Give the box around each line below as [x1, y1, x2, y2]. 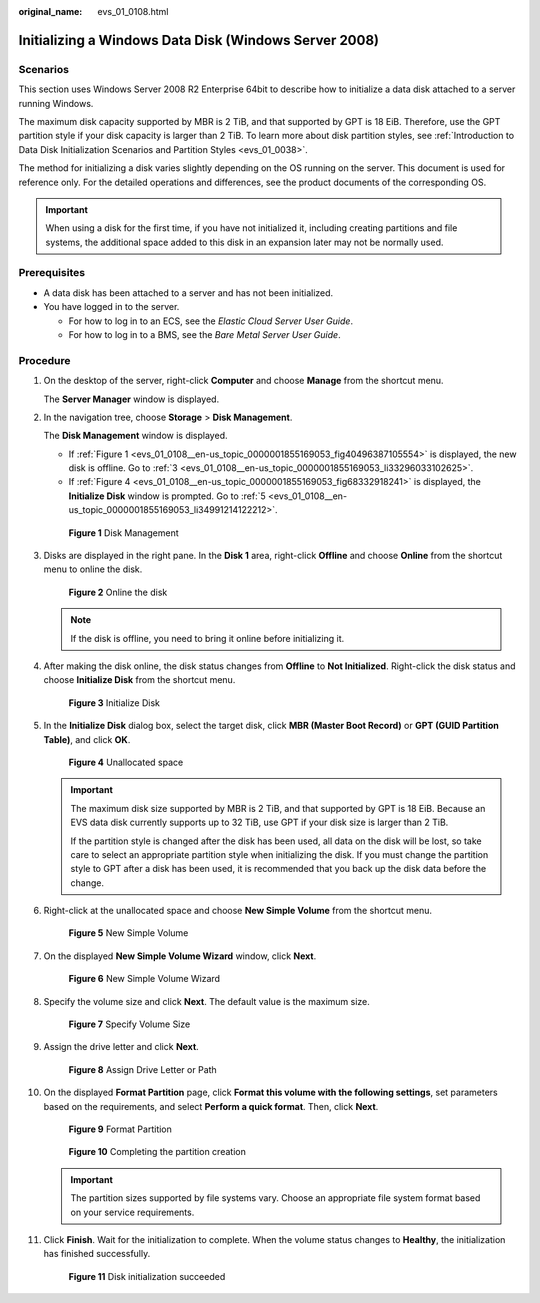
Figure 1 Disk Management [68, 526, 179, 539]
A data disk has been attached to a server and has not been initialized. [43, 286, 334, 299]
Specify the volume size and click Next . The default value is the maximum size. [43, 995, 370, 1007]
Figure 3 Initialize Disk [68, 696, 160, 709]
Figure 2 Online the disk [68, 586, 168, 598]
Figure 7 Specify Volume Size [68, 1018, 191, 1030]
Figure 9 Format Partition [68, 1123, 172, 1135]
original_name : [18, 6, 83, 17]
